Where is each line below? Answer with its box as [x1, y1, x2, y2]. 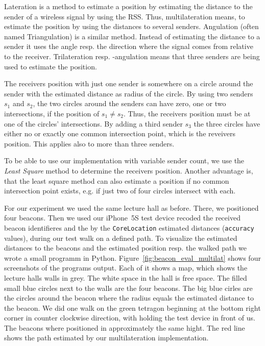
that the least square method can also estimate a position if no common [4, 175, 229, 186]
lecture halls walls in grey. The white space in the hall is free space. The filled [4, 272, 247, 283]
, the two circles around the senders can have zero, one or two [33, 98, 226, 109]
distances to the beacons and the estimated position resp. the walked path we [4, 242, 247, 253]
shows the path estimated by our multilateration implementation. [4, 332, 209, 343]
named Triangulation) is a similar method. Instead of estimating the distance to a [4, 31, 260, 41]
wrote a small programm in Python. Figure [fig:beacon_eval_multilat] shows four [4, 252, 261, 263]
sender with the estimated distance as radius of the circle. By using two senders [4, 88, 253, 98]
